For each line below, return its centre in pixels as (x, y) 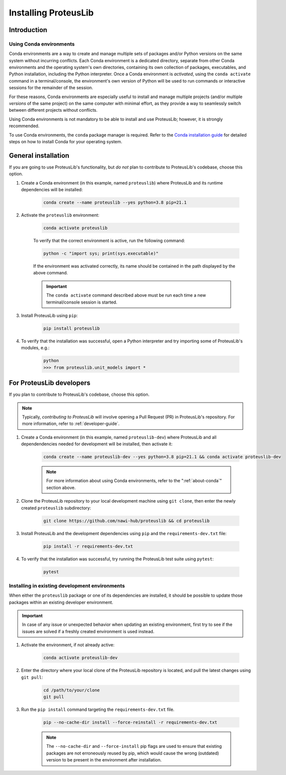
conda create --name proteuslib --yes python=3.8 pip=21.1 (115, 202)
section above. (61, 488)
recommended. (24, 126)
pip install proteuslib (72, 328)
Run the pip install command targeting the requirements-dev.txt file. (98, 709)
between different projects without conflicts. (53, 110)
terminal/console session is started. (82, 302)
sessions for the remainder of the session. (51, 88)
